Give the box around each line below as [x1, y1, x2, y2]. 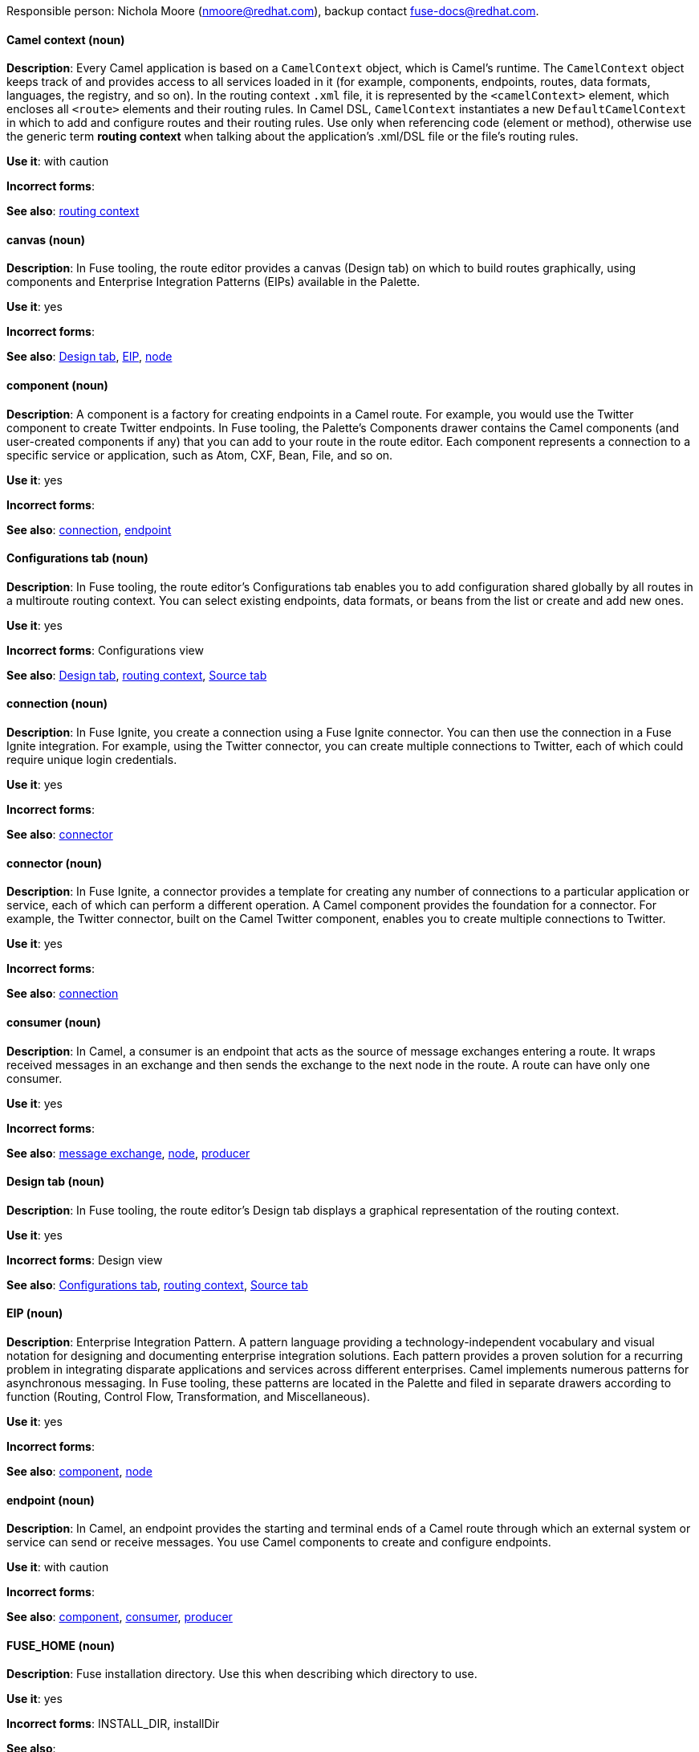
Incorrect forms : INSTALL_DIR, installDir [6, 1717, 220, 1731]
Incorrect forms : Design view [6, 1252, 163, 1267]
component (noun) [6, 378, 108, 393]
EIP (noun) [6, 1306, 63, 1321]
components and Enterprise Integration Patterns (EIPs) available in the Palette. [6, 275, 421, 289]
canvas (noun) [6, 232, 86, 247]
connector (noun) [6, 856, 102, 870]
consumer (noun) [6, 1015, 101, 1029]
